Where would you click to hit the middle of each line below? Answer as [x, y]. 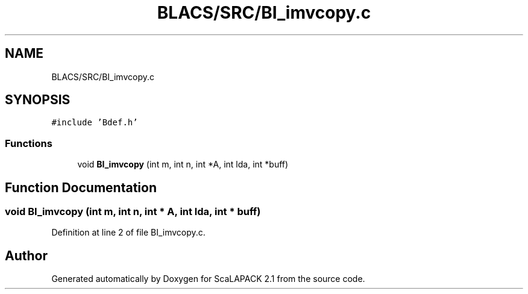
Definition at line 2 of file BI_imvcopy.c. [128, 233]
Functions [29, 143]
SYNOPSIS [38, 100]
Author [26, 255]
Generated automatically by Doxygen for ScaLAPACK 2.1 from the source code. [208, 279]
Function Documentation [81, 187]
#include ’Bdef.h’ [95, 123]
